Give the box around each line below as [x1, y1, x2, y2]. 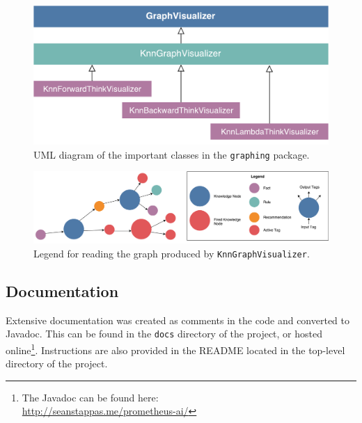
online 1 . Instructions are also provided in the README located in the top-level [6, 340, 345, 357]
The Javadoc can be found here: [22, 390, 159, 404]
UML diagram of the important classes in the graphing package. [33, 147, 310, 161]
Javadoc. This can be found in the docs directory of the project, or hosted [6, 326, 322, 341]
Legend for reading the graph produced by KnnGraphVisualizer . [33, 246, 310, 260]
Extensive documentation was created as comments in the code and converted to [6, 312, 350, 327]
